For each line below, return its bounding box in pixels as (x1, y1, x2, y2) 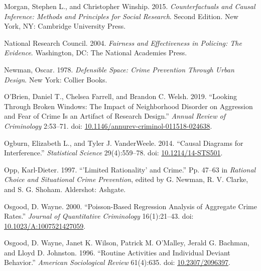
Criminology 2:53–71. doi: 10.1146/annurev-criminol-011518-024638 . (4, 120, 212, 131)
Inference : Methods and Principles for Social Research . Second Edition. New (4, 11, 238, 21)
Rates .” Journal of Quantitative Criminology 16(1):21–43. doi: (4, 211, 194, 221)
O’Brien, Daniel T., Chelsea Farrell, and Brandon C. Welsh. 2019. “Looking (4, 91, 237, 102)
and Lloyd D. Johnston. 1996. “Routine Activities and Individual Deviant (4, 247, 230, 257)
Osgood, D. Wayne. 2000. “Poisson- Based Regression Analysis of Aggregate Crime (4, 201, 257, 211)
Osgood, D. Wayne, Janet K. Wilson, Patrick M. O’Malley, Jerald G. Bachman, (4, 237, 249, 248)
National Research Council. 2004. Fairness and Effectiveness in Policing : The (4, 37, 242, 48)
